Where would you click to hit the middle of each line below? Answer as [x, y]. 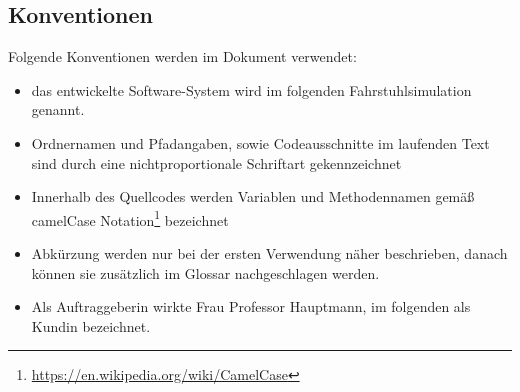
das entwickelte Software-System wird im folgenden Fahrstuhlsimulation [251, 89]
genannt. [58, 109]
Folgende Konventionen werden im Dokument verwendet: [182, 56]
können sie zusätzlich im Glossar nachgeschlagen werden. [205, 272]
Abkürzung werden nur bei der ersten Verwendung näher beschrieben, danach [269, 253]
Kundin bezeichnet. [91, 325]
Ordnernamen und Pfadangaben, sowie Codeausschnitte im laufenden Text [260, 142]
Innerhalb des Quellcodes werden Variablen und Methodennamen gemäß [253, 196]
